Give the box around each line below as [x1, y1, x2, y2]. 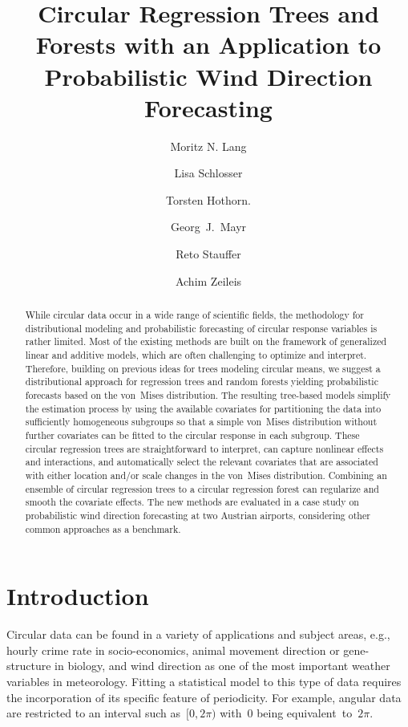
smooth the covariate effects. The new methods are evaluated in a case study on [25, 495, 359, 509]
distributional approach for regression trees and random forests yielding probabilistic [25, 375, 378, 388]
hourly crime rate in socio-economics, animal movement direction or [6, 641, 340, 658]
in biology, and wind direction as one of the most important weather [55, 657, 390, 674]
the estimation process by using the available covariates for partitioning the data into [25, 401, 382, 415]
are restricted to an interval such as [6, 705, 180, 721]
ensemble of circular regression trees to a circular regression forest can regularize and [25, 481, 379, 495]
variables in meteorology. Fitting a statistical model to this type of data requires [6, 672, 402, 689]
